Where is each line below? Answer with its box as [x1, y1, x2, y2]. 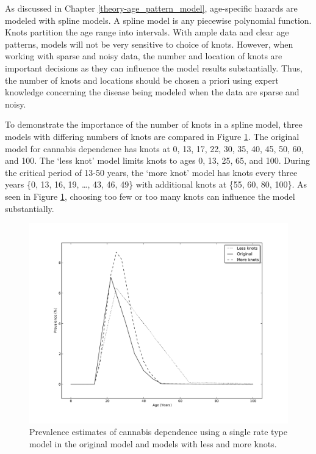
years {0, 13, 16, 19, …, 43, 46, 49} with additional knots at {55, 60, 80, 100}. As [5, 178, 307, 191]
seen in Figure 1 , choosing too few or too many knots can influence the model [5, 189, 295, 202]
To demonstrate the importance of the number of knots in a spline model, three [5, 118, 303, 131]
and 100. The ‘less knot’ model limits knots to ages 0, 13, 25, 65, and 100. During [5, 154, 310, 167]
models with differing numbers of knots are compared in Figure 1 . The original [5, 130, 300, 142]
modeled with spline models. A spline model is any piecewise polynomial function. [5, 13, 312, 26]
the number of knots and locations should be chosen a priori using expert [5, 73, 279, 86]
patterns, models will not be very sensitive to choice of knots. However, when [5, 37, 293, 50]
